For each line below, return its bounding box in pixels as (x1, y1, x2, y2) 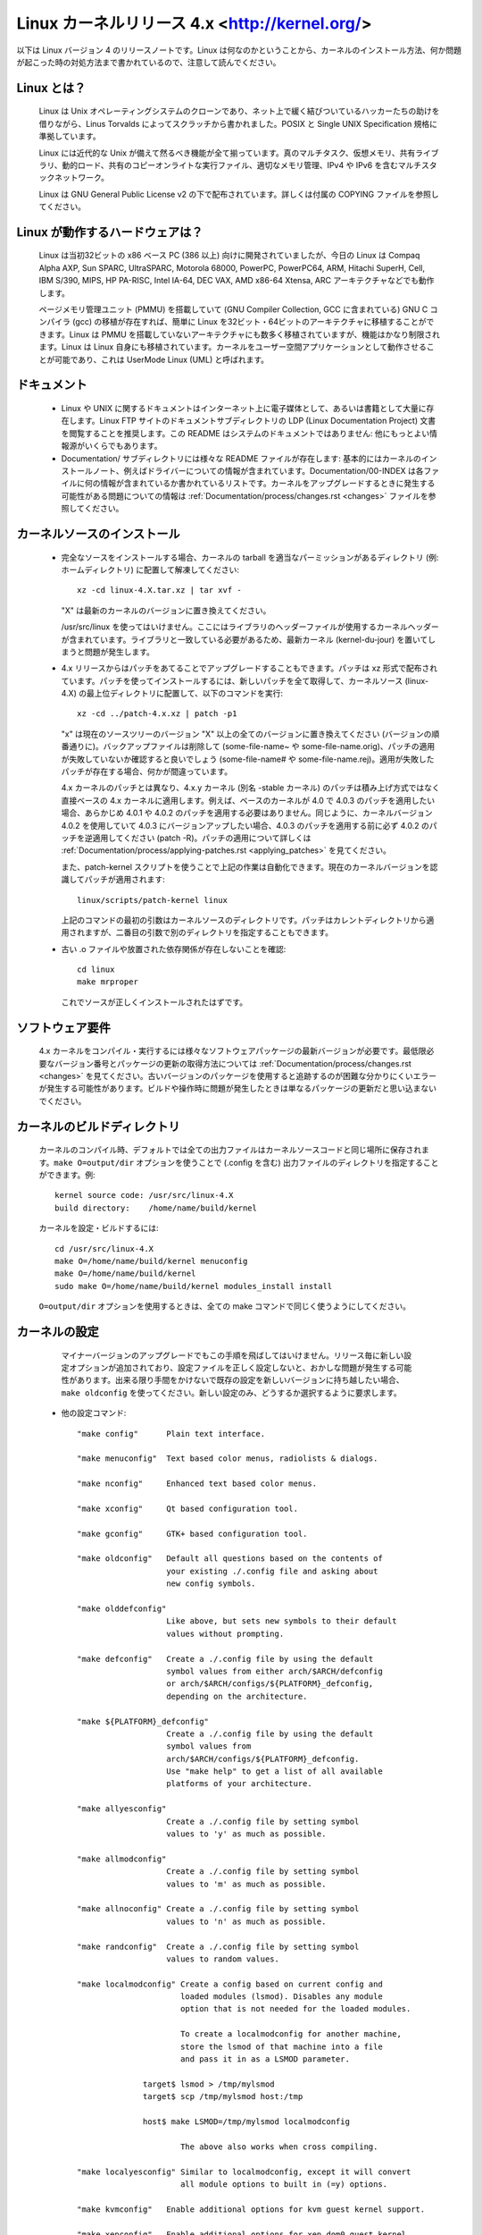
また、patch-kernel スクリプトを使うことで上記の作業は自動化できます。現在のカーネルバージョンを (61, 861, 430, 872)
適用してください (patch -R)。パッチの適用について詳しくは (92, 832, 312, 843)
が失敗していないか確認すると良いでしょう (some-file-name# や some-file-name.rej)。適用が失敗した (61, 754, 435, 764)
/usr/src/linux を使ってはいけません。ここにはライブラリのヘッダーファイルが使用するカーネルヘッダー (61, 621, 439, 632)
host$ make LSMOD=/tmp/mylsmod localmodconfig (143, 2117, 350, 2127)
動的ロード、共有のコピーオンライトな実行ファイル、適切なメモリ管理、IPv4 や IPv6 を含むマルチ (62, 159, 422, 170)
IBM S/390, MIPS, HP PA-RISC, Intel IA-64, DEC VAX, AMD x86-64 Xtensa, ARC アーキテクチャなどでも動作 (38, 275, 435, 286)
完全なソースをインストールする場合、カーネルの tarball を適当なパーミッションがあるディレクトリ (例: (61, 552, 439, 562)
